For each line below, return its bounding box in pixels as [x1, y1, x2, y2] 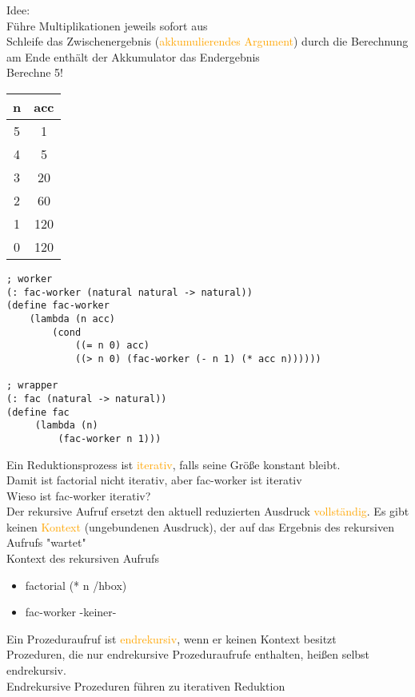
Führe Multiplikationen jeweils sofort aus [6, 17, 208, 34]
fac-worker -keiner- [25, 603, 117, 620]
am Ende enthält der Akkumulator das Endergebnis [6, 48, 260, 65]
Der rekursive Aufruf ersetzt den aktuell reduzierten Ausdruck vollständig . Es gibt [6, 503, 409, 520]
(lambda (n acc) [29, 313, 116, 325]
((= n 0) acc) [74, 340, 150, 352]
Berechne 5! [6, 64, 63, 81]
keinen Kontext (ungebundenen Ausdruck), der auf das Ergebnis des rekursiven [6, 518, 395, 535]
